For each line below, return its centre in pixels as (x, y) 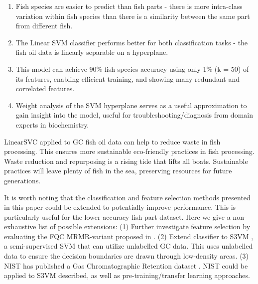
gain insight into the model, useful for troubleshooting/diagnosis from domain (134, 115)
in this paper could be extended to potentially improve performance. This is (120, 207)
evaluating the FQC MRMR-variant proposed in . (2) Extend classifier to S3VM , (129, 236)
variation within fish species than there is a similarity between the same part (133, 16)
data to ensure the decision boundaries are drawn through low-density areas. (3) (127, 256)
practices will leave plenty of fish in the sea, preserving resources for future (118, 171)
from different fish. (44, 26)
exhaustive (20, 226)
